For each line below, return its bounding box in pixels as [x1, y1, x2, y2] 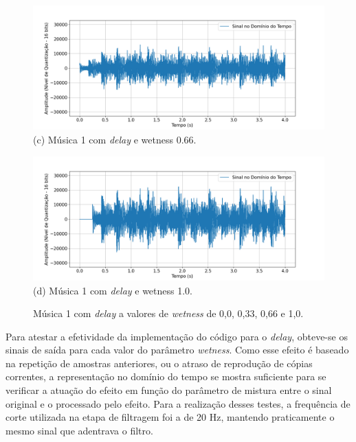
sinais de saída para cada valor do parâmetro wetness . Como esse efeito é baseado [5, 342, 349, 357]
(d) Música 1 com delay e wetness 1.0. [33, 283, 192, 297]
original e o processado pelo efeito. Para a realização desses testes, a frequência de [5, 396, 351, 410]
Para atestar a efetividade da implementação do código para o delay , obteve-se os [5, 329, 348, 343]
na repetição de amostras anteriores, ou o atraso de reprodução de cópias [5, 356, 313, 370]
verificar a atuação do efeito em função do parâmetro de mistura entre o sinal [5, 383, 332, 397]
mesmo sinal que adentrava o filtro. [5, 423, 153, 437]
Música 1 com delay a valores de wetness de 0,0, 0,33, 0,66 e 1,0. [33, 306, 304, 321]
